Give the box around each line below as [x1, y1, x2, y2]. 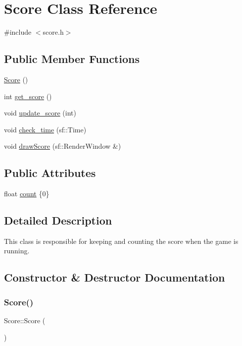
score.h [43, 27, 64, 37]
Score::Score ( [4, 315, 46, 326]
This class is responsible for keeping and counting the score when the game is [4, 235, 239, 246]
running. [4, 245, 30, 256]
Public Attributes [4, 165, 96, 180]
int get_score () [4, 91, 52, 101]
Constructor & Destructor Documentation [4, 270, 225, 285]
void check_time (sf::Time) [4, 124, 87, 134]
